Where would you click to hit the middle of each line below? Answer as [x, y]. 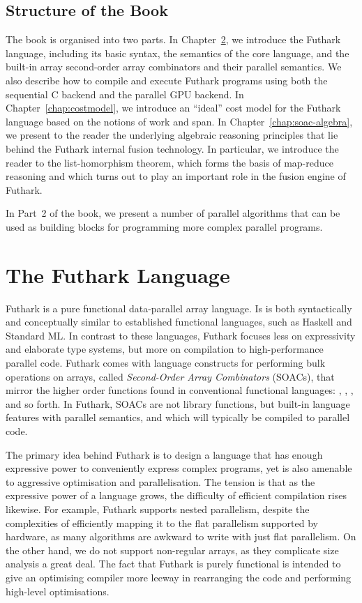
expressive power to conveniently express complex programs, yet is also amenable [179, 468]
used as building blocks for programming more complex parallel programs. [164, 226]
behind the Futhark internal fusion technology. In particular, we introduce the [172, 148]
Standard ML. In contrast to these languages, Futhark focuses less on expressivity [181, 335]
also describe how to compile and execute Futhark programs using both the [167, 80]
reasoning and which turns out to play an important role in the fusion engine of [176, 176]
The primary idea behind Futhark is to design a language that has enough [164, 454]
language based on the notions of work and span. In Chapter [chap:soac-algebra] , [179, 121]
